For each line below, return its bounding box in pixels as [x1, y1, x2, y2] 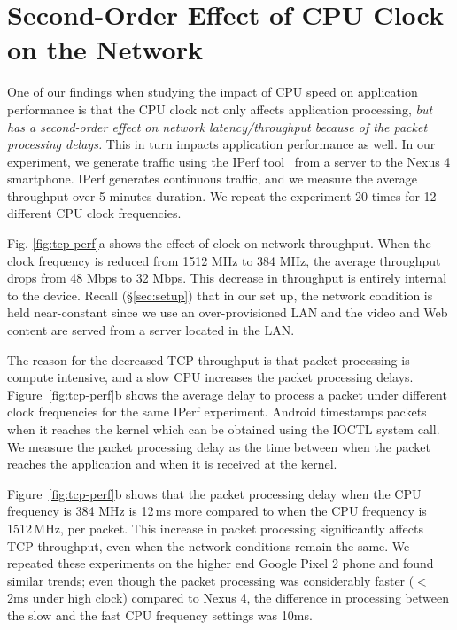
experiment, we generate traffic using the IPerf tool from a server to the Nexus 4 [7, 152, 451, 170]
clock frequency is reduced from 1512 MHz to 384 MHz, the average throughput [7, 251, 441, 269]
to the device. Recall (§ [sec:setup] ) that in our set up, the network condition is [7, 285, 433, 304]
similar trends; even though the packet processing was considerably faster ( [7, 571, 414, 589]
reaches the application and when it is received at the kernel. [7, 455, 337, 473]
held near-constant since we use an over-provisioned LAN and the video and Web [7, 303, 448, 322]
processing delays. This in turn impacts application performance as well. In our [7, 135, 436, 153]
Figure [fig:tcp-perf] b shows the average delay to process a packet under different [7, 385, 447, 403]
